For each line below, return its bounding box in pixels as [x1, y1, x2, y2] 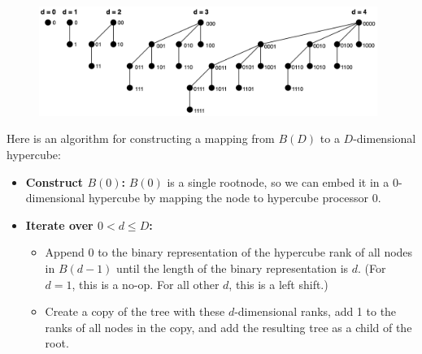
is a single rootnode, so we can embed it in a [167, 173, 389, 190]
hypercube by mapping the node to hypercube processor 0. [88, 189, 381, 206]
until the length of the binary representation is [116, 259, 349, 276]
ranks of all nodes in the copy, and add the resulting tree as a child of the [45, 318, 412, 335]
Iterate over [25, 216, 94, 233]
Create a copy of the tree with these [45, 303, 225, 320]
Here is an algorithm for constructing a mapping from [7, 130, 275, 147]
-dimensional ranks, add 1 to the [234, 303, 397, 320]
